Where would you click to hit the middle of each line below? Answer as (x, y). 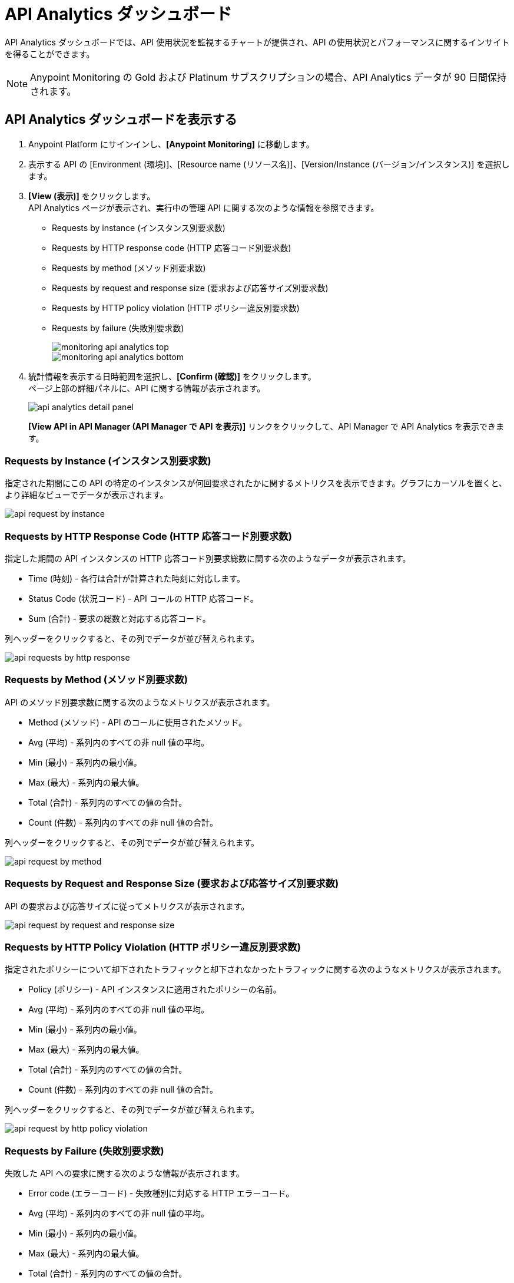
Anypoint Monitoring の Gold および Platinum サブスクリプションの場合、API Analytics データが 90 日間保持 (268, 77)
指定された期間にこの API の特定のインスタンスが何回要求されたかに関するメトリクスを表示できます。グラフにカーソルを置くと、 (256, 483)
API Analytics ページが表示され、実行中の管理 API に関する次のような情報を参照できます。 (204, 207)
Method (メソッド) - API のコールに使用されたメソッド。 (138, 722)
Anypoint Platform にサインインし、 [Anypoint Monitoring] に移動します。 (171, 144)
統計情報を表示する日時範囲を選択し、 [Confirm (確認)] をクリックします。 (172, 376)
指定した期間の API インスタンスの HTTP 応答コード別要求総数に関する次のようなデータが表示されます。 (208, 559)
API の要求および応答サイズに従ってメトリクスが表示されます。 (127, 906)
